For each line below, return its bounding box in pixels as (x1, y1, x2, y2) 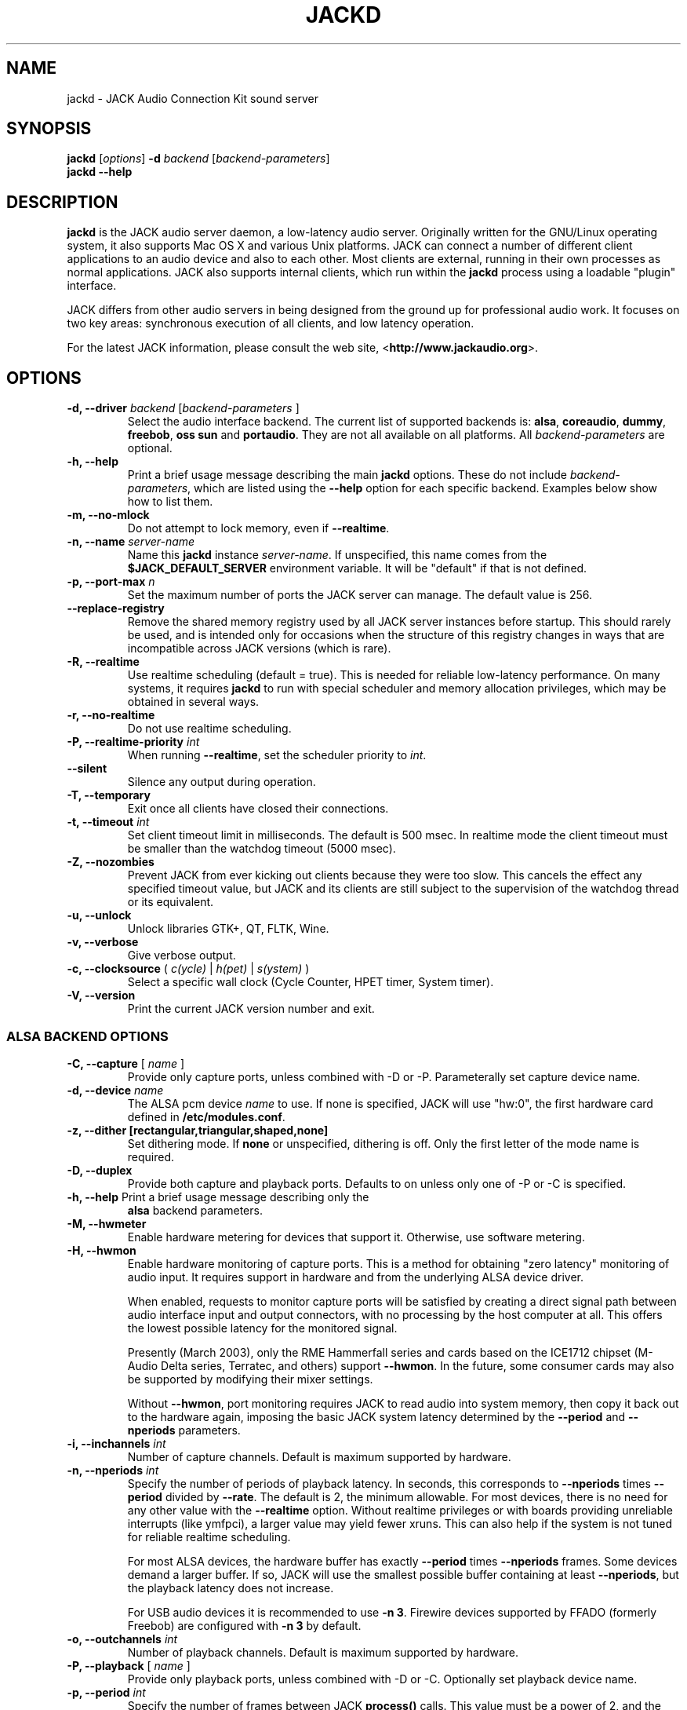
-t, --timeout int (67, 815, 150, 829)
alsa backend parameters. (127, 1203, 263, 1217)
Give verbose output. (127, 948, 236, 963)
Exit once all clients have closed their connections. (127, 802, 389, 816)
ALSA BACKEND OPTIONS (6, 1028, 169, 1044)
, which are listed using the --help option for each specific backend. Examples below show (187, 481, 658, 495)
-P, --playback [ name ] (67, 1658, 191, 1672)
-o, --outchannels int (67, 1631, 178, 1646)
